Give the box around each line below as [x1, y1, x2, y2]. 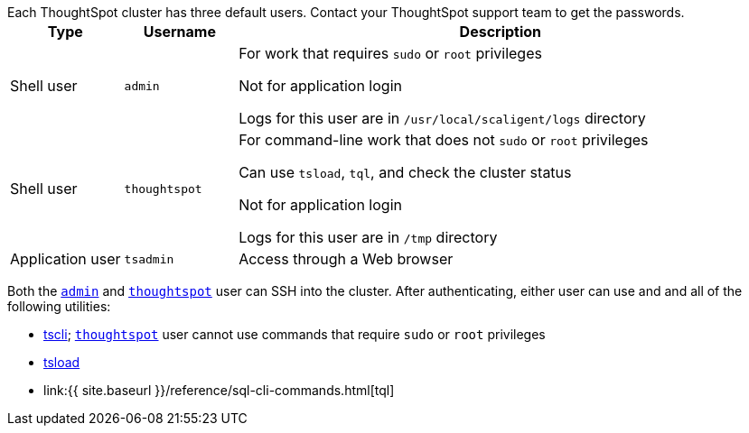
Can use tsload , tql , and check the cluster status [239, 163, 572, 181]
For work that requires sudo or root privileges [239, 44, 542, 62]
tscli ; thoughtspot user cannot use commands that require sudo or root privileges [43, 327, 546, 342]
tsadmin [124, 252, 174, 266]
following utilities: [7, 299, 111, 314]
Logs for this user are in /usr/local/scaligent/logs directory [239, 109, 646, 127]
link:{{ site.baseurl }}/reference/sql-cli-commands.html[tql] [43, 382, 395, 398]
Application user [10, 250, 121, 268]
